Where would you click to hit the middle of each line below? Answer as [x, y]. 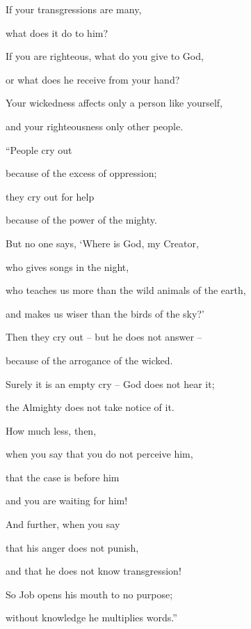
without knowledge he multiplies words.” [91, 618]
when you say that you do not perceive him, [99, 454]
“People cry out [39, 149]
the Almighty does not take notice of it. [90, 407]
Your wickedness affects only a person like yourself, [114, 103]
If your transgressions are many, [74, 9]
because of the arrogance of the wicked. [89, 360]
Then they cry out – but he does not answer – [104, 337]
